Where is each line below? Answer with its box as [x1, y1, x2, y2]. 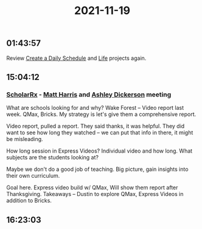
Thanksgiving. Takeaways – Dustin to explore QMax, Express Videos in [6, 191, 184, 198]
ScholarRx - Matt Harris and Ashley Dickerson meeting [6, 90, 172, 98]
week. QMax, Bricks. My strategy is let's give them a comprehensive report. [6, 111, 197, 118]
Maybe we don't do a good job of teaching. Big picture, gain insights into [6, 165, 189, 173]
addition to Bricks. [6, 197, 52, 205]
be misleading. [6, 136, 44, 143]
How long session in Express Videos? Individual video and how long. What [6, 147, 193, 154]
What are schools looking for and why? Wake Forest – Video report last [6, 104, 184, 112]
